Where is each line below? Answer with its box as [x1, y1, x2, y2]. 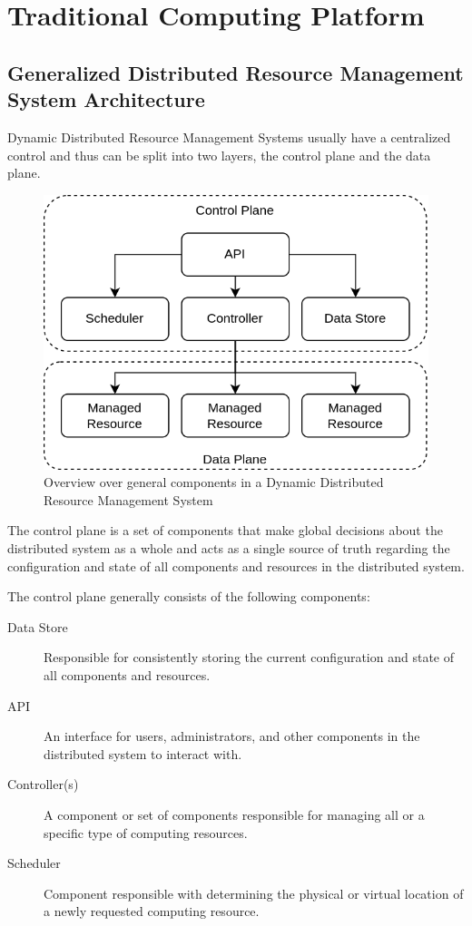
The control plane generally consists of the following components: [7, 587, 370, 606]
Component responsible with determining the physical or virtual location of [44, 883, 464, 902]
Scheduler [7, 853, 61, 872]
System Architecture [7, 85, 205, 113]
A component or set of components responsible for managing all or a [44, 805, 425, 824]
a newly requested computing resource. [44, 902, 260, 921]
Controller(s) [7, 775, 79, 794]
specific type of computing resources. [44, 823, 248, 842]
